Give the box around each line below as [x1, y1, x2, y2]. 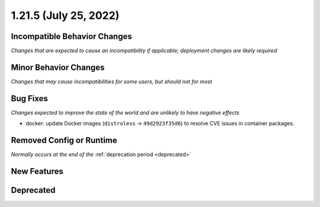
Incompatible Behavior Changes [11, 31, 133, 41]
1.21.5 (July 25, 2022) [11, 9, 120, 22]
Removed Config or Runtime [11, 135, 117, 145]
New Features [11, 166, 63, 176]
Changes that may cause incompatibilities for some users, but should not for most [11, 77, 213, 85]
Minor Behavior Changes [11, 62, 105, 72]
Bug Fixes [11, 93, 49, 103]
